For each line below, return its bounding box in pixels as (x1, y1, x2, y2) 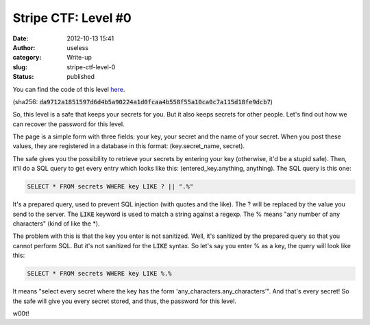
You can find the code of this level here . (12, 85, 125, 93)
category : (12, 53, 42, 62)
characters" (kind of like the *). (12, 219, 100, 228)
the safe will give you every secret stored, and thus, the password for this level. (12, 297, 236, 305)
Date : (12, 34, 29, 43)
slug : (12, 62, 27, 71)
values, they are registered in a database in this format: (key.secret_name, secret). (12, 142, 245, 150)
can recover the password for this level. (12, 120, 125, 128)
